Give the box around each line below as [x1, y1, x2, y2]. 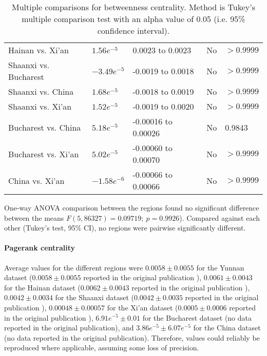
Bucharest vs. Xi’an [8, 148, 79, 160]
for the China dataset [193, 322, 261, 333]
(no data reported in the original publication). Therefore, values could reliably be [4, 332, 260, 343]
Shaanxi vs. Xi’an [8, 100, 72, 112]
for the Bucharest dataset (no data [142, 312, 252, 323]
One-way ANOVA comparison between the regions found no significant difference [4, 202, 259, 213]
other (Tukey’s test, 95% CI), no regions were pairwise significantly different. [4, 222, 246, 233]
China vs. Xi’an [8, 174, 65, 186]
